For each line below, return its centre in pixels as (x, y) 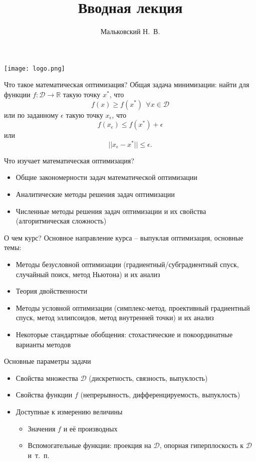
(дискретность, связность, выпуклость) (148, 378)
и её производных (90, 428)
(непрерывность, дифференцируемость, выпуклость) (160, 395)
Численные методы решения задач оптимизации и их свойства (111, 211)
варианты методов (43, 344)
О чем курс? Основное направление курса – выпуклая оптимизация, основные (124, 237)
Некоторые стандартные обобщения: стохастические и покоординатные (124, 334)
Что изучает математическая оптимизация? (69, 160)
